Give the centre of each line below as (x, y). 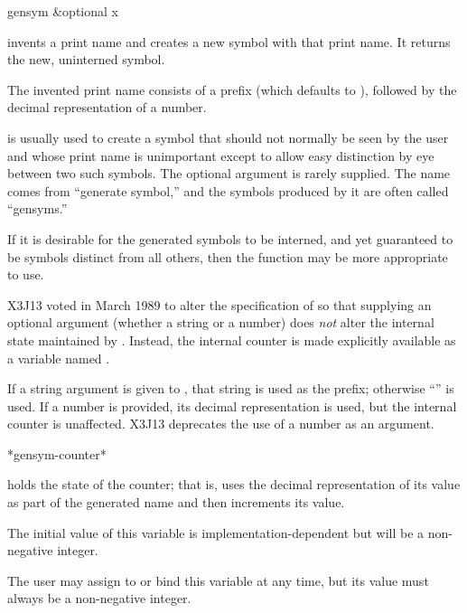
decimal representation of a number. (107, 107)
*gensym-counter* (57, 453)
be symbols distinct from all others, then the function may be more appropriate (228, 256)
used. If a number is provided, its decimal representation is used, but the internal (232, 406)
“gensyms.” (37, 208)
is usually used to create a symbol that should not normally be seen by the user (228, 137)
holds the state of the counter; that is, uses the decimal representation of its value (234, 484)
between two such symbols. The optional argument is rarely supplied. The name (229, 173)
